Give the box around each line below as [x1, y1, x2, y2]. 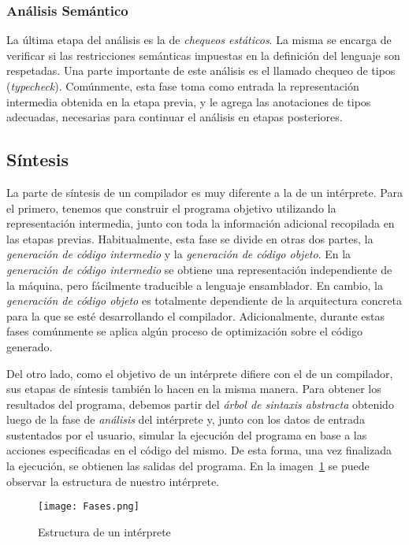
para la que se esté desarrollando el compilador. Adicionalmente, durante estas [6, 307, 385, 324]
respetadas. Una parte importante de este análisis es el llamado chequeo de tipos [6, 62, 396, 79]
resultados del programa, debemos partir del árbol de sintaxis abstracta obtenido [6, 395, 394, 412]
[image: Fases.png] [38, 501, 139, 513]
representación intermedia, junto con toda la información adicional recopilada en [6, 215, 395, 232]
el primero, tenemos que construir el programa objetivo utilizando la [6, 199, 336, 216]
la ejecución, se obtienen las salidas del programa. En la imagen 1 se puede [6, 458, 370, 474]
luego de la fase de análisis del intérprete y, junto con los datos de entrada [6, 411, 365, 428]
